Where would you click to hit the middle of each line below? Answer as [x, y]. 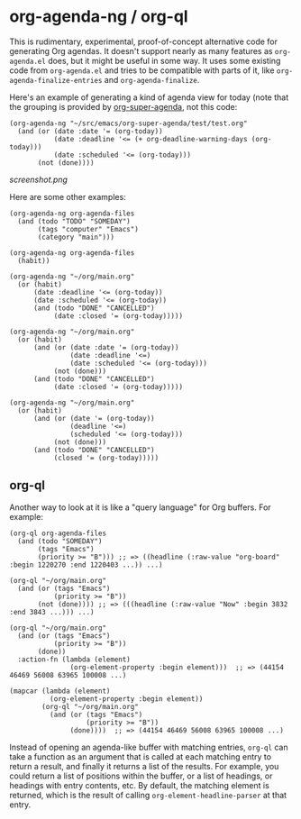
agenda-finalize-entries [56, 80]
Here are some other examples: [68, 196]
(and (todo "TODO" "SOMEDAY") [74, 221]
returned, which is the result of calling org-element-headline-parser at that [148, 795]
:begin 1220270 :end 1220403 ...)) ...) [87, 565]
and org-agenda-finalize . [152, 79]
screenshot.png [38, 179]
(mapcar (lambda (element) [60, 691]
